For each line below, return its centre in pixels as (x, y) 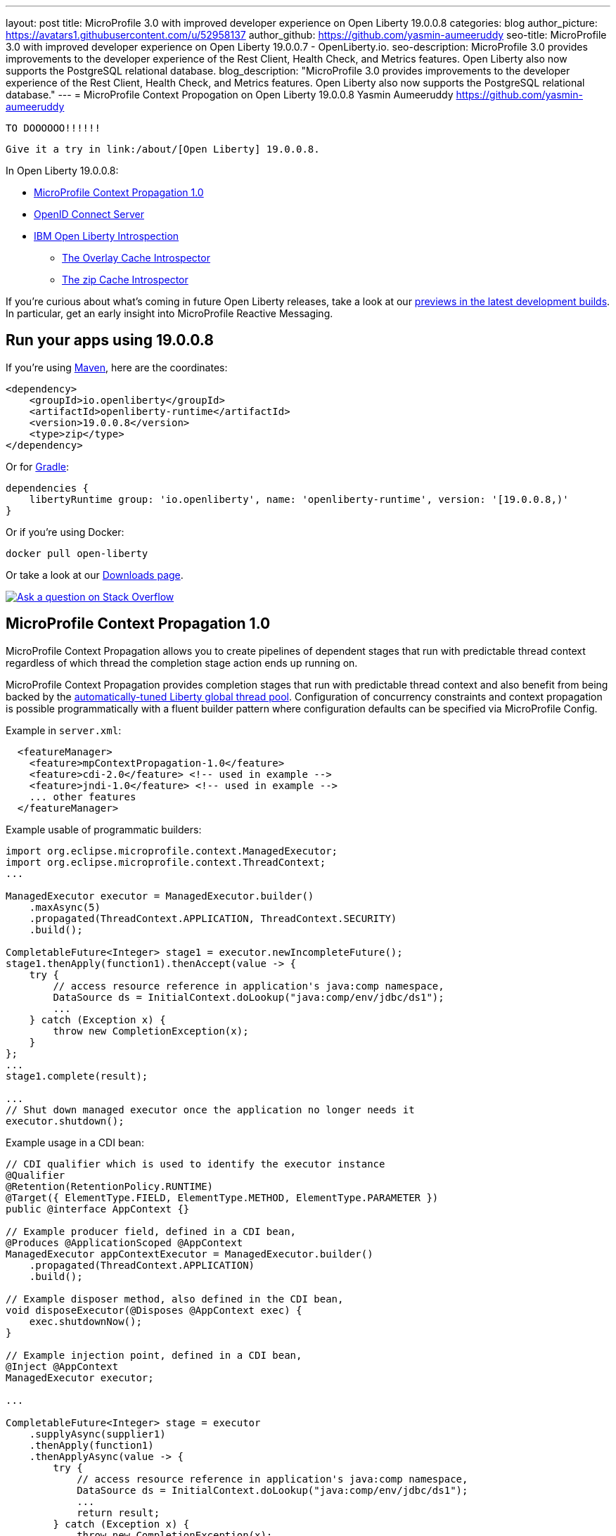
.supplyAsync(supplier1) (97, 1434)
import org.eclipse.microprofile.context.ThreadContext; (166, 862)
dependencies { (47, 488)
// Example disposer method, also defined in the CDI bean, (175, 1299)
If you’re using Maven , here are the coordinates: (117, 367)
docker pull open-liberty (77, 553)
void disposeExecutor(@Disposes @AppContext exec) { (154, 1310)
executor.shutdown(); (65, 1121)
